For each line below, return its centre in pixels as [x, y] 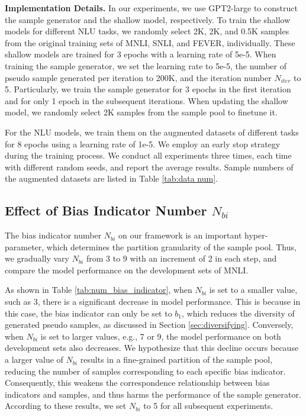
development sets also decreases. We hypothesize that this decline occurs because [152, 348]
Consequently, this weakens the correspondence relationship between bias [137, 383]
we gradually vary [37, 258]
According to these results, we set [66, 406]
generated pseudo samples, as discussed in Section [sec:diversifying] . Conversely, [149, 325]
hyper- [256, 235]
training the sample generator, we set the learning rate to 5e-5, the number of [146, 65]
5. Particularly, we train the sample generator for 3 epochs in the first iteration [148, 89]
